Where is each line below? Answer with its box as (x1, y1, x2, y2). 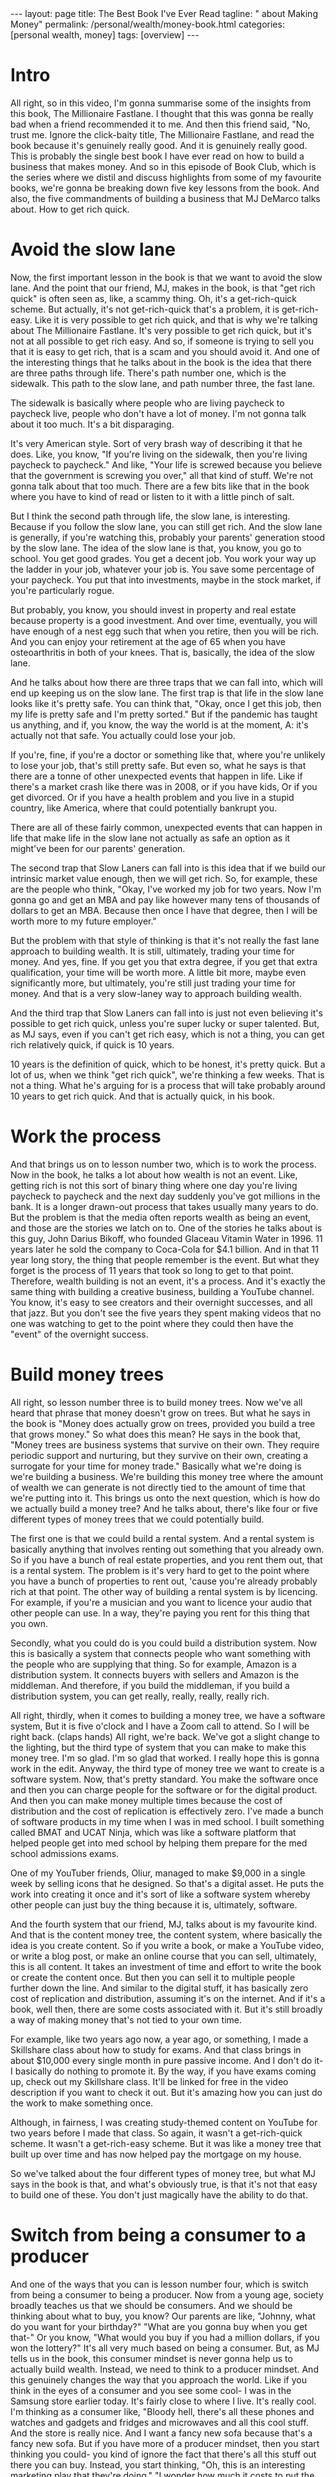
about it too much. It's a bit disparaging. (10, 418, 175, 430)
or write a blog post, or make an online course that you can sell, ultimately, (10, 1950, 317, 1962)
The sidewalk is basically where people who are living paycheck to (10, 397, 285, 409)
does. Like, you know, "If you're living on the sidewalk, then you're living (10, 448, 308, 460)
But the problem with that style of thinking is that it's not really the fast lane (10, 934, 320, 946)
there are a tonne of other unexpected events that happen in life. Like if (10, 770, 303, 782)
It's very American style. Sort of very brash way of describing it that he (10, 437, 303, 449)
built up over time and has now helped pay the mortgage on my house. (10, 2148, 302, 2160)
